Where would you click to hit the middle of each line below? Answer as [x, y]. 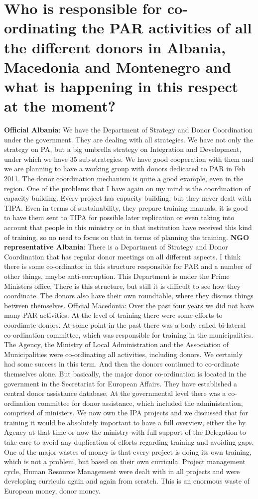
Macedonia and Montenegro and [118, 66]
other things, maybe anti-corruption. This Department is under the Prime [117, 276]
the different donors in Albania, [115, 47]
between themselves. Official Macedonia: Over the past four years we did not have [129, 305]
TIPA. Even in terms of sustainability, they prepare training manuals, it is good [126, 207]
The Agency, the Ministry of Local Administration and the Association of [116, 344]
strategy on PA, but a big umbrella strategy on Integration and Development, [123, 149]
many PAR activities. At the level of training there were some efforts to [113, 315]
